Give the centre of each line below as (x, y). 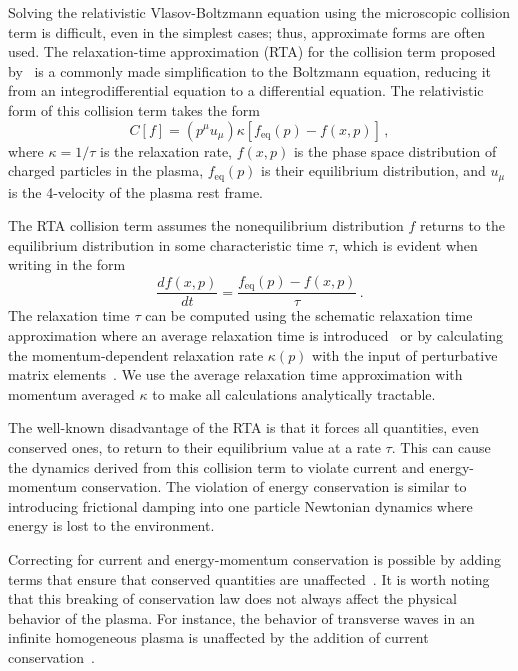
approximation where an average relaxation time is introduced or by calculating (256, 335)
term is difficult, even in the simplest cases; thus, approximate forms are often (247, 31)
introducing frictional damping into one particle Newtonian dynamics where (240, 505)
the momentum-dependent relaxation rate (136, 354)
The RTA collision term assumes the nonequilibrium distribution (206, 225)
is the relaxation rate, (166, 150)
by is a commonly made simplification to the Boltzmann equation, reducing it (250, 70)
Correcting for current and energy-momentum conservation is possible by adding (254, 559)
